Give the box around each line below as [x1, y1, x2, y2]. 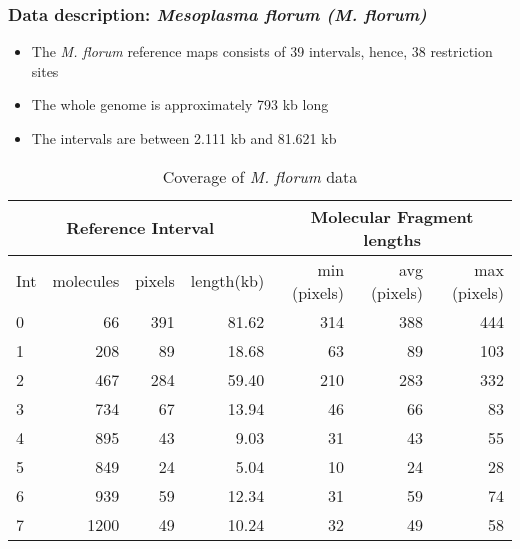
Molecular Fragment [310, 204, 474, 228]
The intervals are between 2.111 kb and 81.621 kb [31, 128, 337, 148]
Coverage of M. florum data [162, 164, 358, 188]
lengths [363, 227, 421, 251]
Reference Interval [66, 216, 215, 240]
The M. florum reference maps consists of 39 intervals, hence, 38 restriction [31, 41, 493, 62]
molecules [52, 269, 120, 293]
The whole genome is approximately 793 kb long [31, 94, 329, 115]
